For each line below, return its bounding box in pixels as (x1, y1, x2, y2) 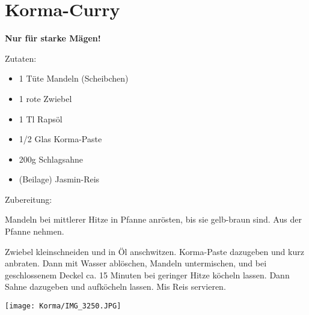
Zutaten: (5, 52, 37, 64)
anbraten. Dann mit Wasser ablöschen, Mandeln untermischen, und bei (5, 257, 267, 269)
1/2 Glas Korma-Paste (19, 133, 102, 145)
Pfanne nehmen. (5, 225, 64, 238)
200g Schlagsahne (19, 152, 84, 165)
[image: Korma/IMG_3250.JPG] (5, 302, 121, 311)
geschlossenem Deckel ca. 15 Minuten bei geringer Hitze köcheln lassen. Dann (5, 268, 290, 281)
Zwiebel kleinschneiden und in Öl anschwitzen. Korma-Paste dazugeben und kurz (5, 245, 304, 257)
